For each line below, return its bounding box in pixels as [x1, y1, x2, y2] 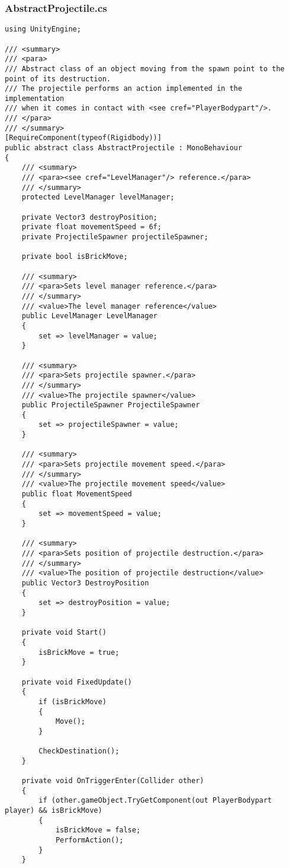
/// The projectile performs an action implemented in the [5, 84, 242, 93]
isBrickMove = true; [38, 648, 120, 657]
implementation [5, 94, 65, 103]
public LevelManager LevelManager [21, 312, 158, 321]
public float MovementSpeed [21, 490, 132, 499]
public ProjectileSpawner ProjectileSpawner [21, 401, 200, 410]
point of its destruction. [5, 74, 111, 83]
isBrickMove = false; [55, 826, 141, 835]
